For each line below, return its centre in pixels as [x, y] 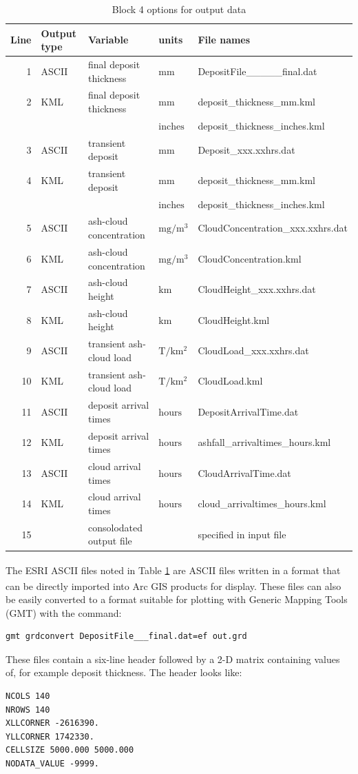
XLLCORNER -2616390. [53, 723]
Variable [108, 40]
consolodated [116, 527]
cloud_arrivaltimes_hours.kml [262, 503]
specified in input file [242, 534]
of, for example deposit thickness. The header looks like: [124, 672]
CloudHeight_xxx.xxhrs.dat [257, 289]
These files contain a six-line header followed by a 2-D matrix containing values [173, 659]
